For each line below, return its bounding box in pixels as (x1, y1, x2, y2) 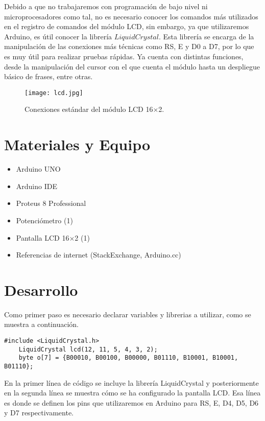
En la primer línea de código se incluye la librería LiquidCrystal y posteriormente (4, 377, 259, 388)
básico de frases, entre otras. (4, 71, 93, 82)
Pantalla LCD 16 (16, 232, 69, 243)
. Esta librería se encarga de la (158, 31, 254, 41)
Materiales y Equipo (4, 134, 151, 155)
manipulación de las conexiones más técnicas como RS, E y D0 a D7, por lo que (4, 41, 254, 52)
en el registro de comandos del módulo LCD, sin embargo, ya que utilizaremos (4, 21, 249, 32)
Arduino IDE (16, 180, 57, 191)
